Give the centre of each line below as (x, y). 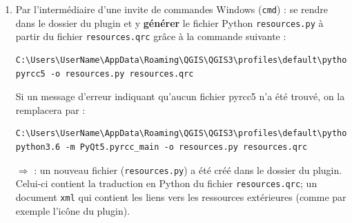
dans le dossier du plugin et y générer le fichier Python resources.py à (169, 22)
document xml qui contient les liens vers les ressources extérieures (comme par (181, 196)
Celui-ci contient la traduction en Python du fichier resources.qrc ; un (166, 183)
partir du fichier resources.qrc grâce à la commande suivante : (151, 36)
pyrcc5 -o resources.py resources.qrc (105, 74)
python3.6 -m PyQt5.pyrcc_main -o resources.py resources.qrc (162, 147)
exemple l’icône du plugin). (73, 210)
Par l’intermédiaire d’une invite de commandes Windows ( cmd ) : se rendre (172, 9)
